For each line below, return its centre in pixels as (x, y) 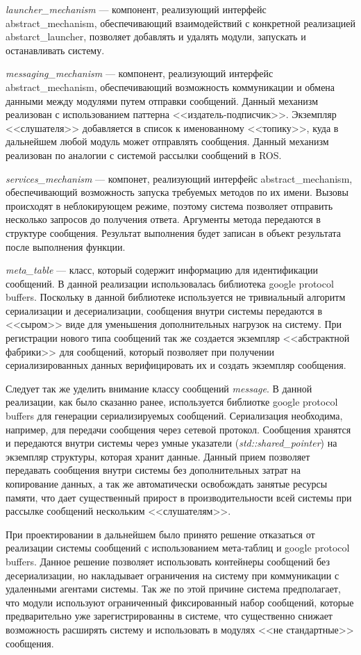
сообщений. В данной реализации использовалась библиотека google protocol (170, 283)
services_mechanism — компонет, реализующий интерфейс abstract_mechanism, (179, 178)
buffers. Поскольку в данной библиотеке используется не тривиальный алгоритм (176, 297)
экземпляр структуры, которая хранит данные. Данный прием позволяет (158, 456)
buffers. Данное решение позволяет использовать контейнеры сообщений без (168, 561)
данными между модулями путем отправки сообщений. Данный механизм (162, 100)
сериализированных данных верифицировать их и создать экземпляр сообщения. (176, 365)
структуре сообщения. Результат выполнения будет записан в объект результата (174, 232)
